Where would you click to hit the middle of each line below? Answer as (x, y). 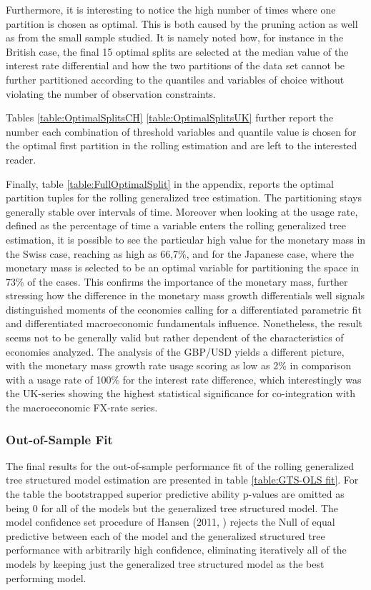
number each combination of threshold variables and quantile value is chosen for (181, 131)
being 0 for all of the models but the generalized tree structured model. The (172, 507)
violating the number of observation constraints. (111, 93)
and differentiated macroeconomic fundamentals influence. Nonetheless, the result (184, 323)
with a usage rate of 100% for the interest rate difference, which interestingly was (184, 379)
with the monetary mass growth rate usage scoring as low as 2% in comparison (179, 365)
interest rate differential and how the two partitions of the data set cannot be (175, 65)
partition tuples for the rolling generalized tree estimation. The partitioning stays (184, 197)
